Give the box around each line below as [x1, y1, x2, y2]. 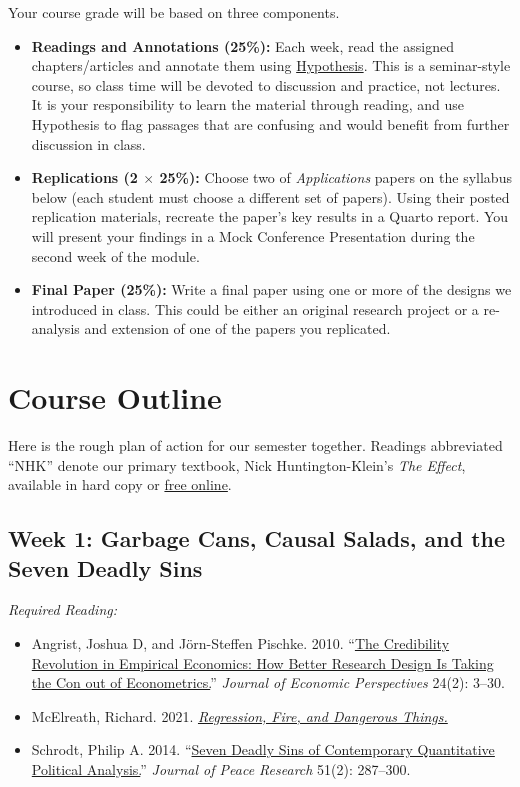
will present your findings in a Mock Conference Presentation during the [31, 225, 475, 246]
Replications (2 [31, 167, 138, 188]
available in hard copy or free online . [8, 474, 232, 495]
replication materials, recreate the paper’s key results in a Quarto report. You [31, 206, 509, 227]
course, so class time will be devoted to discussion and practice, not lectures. [31, 74, 501, 95]
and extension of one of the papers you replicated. [84, 318, 391, 339]
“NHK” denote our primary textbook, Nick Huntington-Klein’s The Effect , [8, 454, 466, 475]
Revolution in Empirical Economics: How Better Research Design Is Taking [31, 652, 494, 673]
